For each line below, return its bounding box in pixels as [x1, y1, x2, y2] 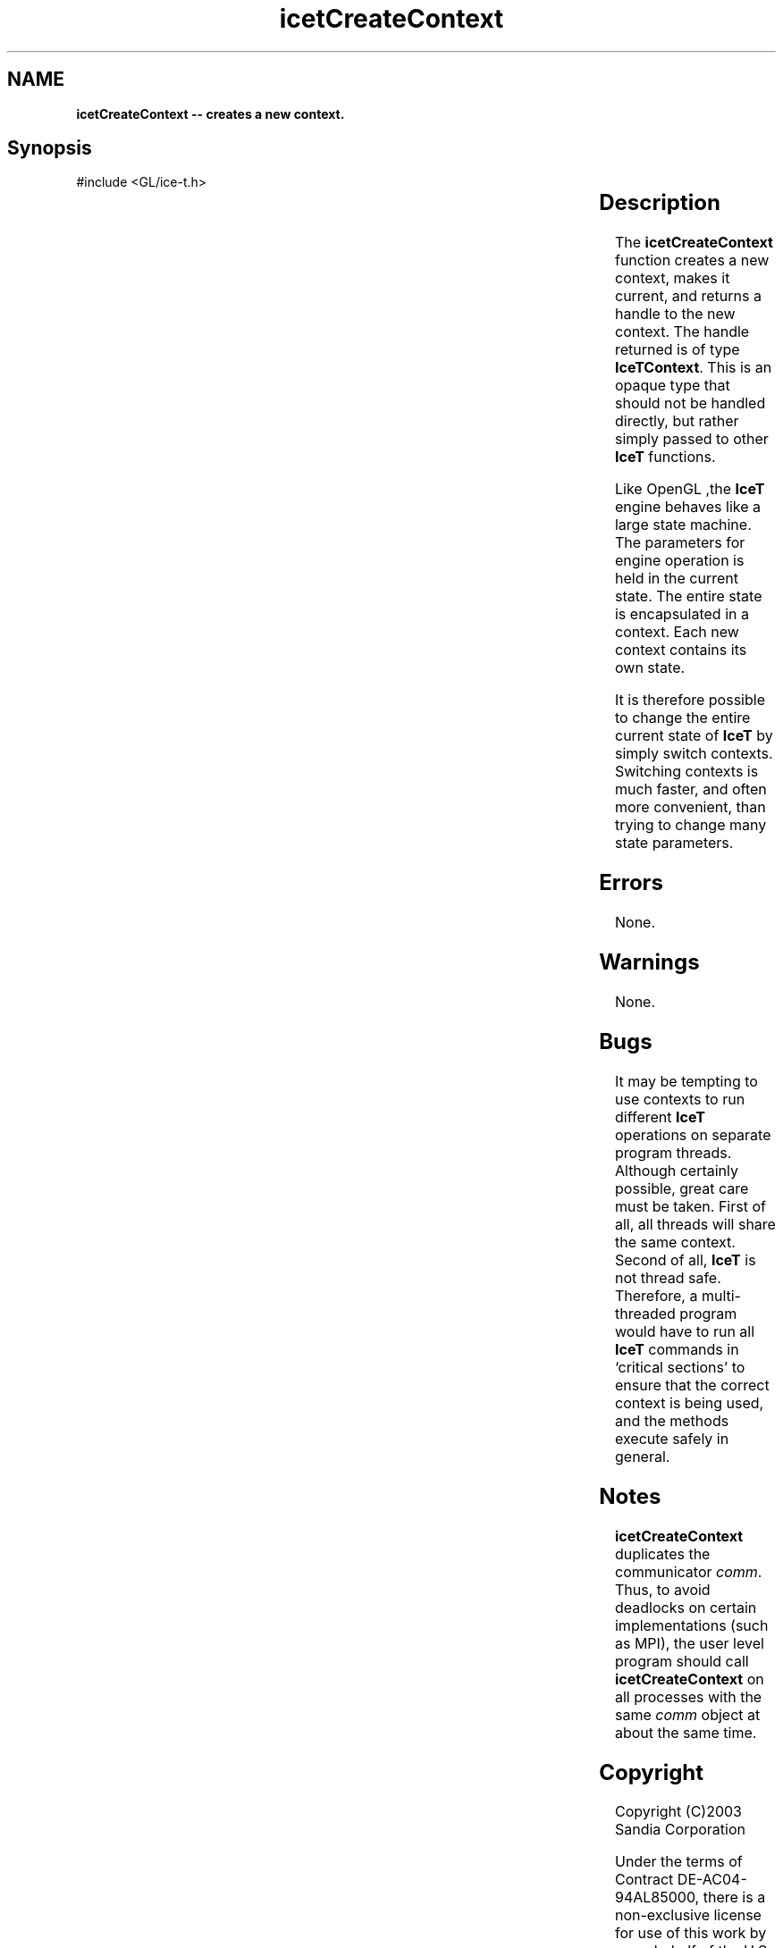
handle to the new [614, 305, 736, 323]
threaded [614, 1304, 676, 1322]
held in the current [614, 569, 738, 588]
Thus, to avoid [614, 1580, 711, 1599]
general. [614, 1447, 670, 1465]
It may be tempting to [614, 1071, 758, 1090]
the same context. [614, 1232, 736, 1251]
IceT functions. [614, 448, 716, 466]
